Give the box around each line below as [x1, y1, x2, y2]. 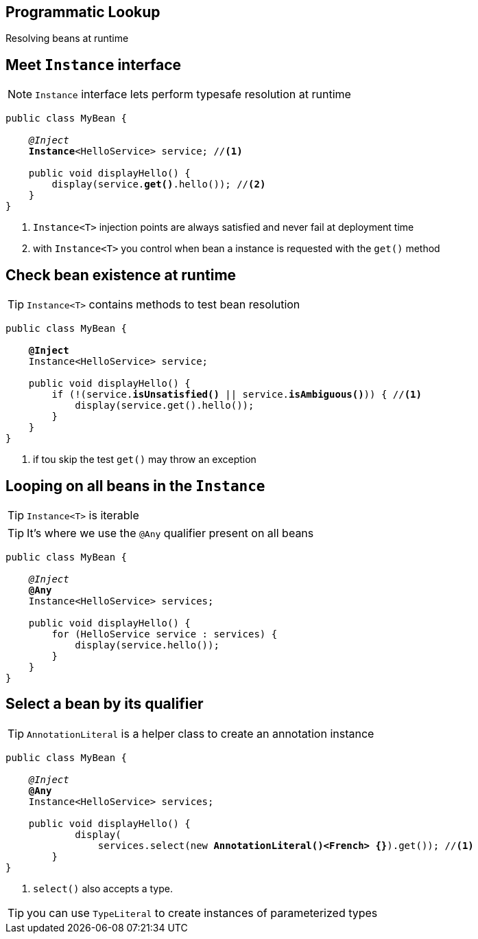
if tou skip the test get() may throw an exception [33, 453, 256, 466]
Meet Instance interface [5, 56, 182, 73]
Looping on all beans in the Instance [5, 477, 265, 495]
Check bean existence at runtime [5, 266, 237, 284]
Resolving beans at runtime [5, 32, 129, 45]
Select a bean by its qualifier [5, 695, 204, 713]
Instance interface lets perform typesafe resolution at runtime [35, 87, 351, 102]
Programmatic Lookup [5, 3, 160, 21]
